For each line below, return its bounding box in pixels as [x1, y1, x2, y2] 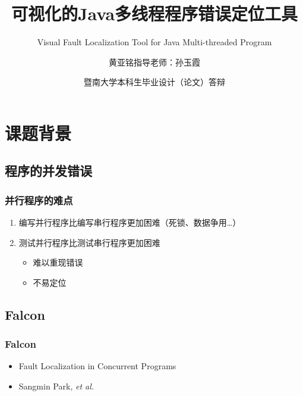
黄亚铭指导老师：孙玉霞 [109, 55, 200, 68]
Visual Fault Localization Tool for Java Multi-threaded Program [37, 36, 272, 48]
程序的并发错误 [5, 161, 92, 180]
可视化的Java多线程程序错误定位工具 [11, 1, 298, 26]
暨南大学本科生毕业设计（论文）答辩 [84, 76, 225, 88]
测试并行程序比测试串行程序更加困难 [18, 236, 160, 248]
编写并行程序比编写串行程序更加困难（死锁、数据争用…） [18, 216, 241, 229]
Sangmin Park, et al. [18, 380, 94, 392]
